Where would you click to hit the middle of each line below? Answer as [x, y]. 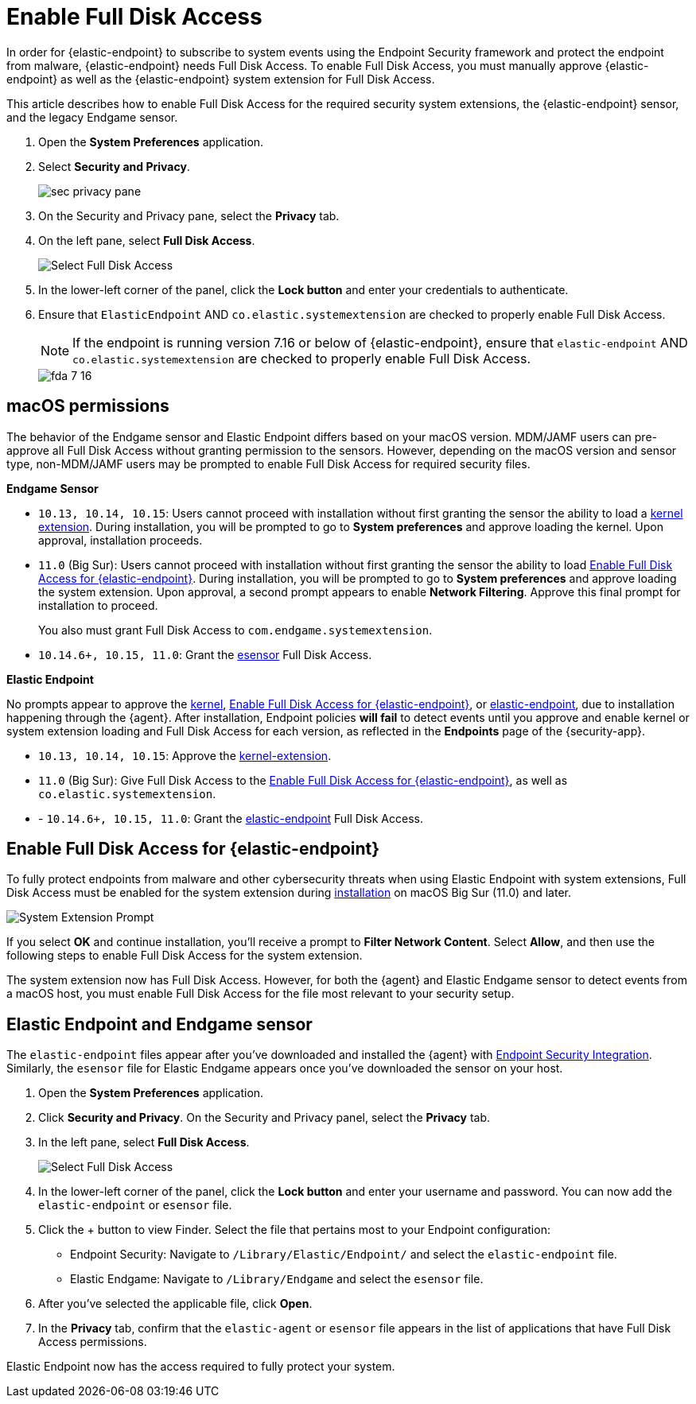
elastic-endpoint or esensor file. [135, 1205]
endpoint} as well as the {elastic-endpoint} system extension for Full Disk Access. [221, 79]
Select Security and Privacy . [114, 166]
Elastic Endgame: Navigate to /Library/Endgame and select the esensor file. [277, 1279]
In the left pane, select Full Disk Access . [144, 1142]
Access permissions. [93, 1342]
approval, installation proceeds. [121, 540]
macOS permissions [88, 406]
